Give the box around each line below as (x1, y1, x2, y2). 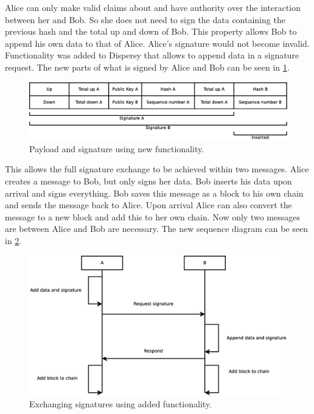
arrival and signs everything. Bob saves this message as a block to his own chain (5, 186, 304, 199)
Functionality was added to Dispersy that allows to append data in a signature (5, 49, 299, 61)
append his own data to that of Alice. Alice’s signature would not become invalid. (5, 37, 310, 49)
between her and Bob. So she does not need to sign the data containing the (5, 13, 285, 26)
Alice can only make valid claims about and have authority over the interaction (5, 1, 301, 13)
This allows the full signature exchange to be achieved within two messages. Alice (5, 163, 309, 175)
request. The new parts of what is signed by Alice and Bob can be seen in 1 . (5, 60, 290, 73)
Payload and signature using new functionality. (29, 142, 204, 155)
